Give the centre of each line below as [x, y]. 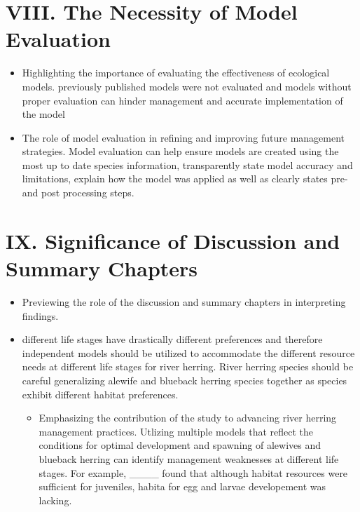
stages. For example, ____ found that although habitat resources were [193, 472]
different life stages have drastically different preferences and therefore [172, 339]
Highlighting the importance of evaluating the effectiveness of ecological [176, 73]
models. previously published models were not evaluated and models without [187, 86]
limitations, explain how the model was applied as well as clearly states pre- [185, 178]
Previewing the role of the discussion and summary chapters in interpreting [184, 301]
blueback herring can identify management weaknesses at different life [189, 458]
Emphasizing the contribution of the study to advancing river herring [188, 418]
